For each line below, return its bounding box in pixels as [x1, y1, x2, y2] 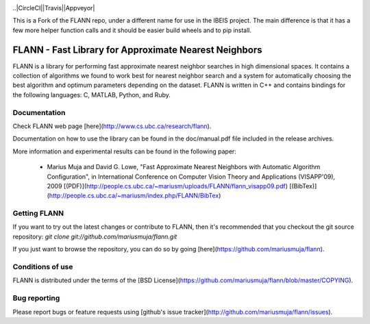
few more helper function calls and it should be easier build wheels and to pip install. [12, 26, 252, 34]
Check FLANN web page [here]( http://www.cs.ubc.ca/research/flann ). [12, 122, 212, 130]
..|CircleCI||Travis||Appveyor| [12, 4, 95, 12]
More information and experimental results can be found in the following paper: [12, 147, 236, 155]
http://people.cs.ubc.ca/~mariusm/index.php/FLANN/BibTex [49, 192, 219, 200]
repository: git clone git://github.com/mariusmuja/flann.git [12, 232, 177, 240]
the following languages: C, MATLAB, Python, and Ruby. [12, 90, 171, 99]
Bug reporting [12, 293, 60, 303]
